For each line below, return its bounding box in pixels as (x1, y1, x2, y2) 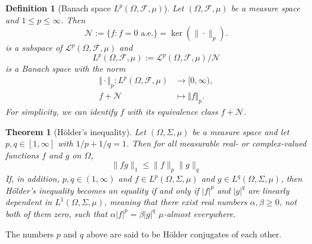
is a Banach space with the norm (5, 62, 126, 75)
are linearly (248, 184, 289, 196)
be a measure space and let (192, 125, 290, 138)
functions (5, 148, 39, 161)
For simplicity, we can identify (5, 105, 117, 118)
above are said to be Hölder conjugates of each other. (86, 227, 281, 240)
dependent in (5, 196, 52, 208)
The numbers (5, 227, 54, 240)
